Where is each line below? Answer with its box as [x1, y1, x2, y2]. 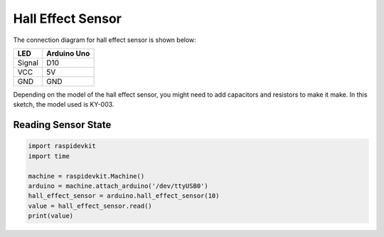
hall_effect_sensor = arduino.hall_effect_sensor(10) [28, 192, 220, 200]
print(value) [28, 212, 74, 220]
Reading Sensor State [13, 119, 112, 131]
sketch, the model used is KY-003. [13, 100, 114, 109]
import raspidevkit [28, 142, 96, 150]
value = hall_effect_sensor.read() [28, 201, 152, 210]
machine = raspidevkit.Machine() [28, 172, 145, 180]
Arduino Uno [46, 48, 90, 58]
